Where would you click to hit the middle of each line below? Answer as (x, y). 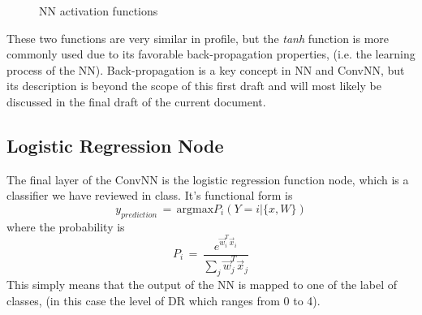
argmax (195, 209)
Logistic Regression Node (115, 145)
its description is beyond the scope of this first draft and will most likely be (194, 86)
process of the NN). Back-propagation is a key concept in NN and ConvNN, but (206, 69)
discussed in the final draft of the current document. (136, 101)
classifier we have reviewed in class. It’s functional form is (150, 195)
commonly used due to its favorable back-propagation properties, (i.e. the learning (211, 54)
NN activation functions (99, 11)
